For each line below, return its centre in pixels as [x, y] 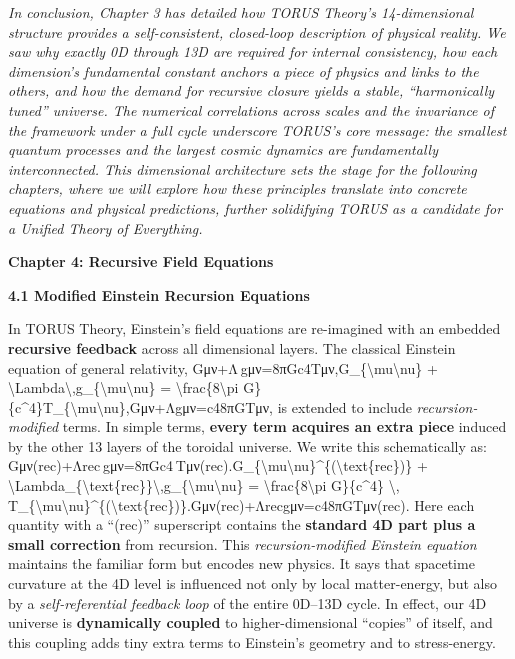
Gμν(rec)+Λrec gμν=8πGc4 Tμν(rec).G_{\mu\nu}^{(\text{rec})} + [218, 465]
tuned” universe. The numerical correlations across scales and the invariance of [251, 109]
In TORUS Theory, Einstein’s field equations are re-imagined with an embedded [254, 328]
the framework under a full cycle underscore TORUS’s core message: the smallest [257, 129]
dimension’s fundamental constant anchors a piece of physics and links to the [243, 70]
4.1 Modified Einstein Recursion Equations [159, 294]
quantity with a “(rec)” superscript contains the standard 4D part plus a [242, 524]
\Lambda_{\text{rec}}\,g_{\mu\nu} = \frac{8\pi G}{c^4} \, [204, 485]
